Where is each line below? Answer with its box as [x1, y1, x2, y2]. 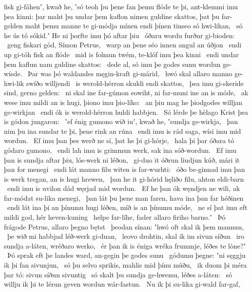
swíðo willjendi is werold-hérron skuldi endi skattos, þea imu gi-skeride [26, 78, 244, 88]
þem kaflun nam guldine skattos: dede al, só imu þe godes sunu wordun [4, 59, 221, 69]
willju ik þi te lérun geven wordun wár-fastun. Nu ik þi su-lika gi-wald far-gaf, [4, 279, 240, 289]
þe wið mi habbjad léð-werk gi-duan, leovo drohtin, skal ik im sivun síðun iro [7, 231, 245, 241]
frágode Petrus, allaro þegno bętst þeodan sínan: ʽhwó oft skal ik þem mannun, [4, 221, 244, 231]
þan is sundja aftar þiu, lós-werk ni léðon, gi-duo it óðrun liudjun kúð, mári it [4, 154, 240, 165]
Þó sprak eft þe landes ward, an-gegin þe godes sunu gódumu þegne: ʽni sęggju [7, 250, 246, 260]
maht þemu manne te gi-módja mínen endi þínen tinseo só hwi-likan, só [25, 21, 243, 31]
